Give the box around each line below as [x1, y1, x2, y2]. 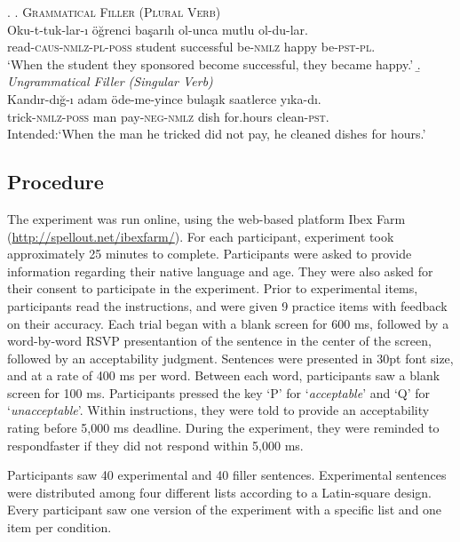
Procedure [7, 168, 104, 195]
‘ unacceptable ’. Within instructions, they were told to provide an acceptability [7, 401, 430, 419]
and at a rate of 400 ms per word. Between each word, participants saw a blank [7, 366, 440, 385]
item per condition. [7, 518, 112, 537]
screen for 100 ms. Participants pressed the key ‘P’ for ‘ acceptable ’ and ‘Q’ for [7, 383, 431, 402]
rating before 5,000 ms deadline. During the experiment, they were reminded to [7, 418, 440, 437]
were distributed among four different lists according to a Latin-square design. [7, 482, 432, 501]
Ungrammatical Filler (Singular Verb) [7, 72, 213, 91]
